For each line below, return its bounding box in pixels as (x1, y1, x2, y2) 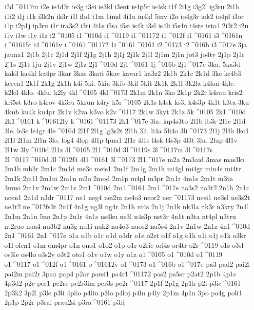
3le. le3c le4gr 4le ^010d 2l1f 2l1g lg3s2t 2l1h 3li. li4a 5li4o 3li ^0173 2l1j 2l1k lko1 (4, 125, 249, 135)
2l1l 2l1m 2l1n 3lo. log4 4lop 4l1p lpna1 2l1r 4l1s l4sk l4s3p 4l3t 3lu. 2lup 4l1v (4, 135, 237, 145)
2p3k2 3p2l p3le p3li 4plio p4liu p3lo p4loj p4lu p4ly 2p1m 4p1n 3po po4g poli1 (4, 287, 242, 297)
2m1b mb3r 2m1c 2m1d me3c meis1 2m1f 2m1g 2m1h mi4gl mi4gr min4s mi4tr (4, 164, 241, 174)
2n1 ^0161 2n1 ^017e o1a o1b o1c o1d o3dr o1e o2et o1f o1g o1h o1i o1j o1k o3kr (4, 230, 246, 240)
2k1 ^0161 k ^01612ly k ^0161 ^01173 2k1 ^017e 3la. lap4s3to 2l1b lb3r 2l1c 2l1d (4, 116, 246, 126)
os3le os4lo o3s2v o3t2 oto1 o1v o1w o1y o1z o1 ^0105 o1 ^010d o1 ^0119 (4, 249, 223, 259)
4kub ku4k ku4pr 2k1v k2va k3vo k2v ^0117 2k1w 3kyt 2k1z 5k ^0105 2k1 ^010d (4, 106, 246, 116)
